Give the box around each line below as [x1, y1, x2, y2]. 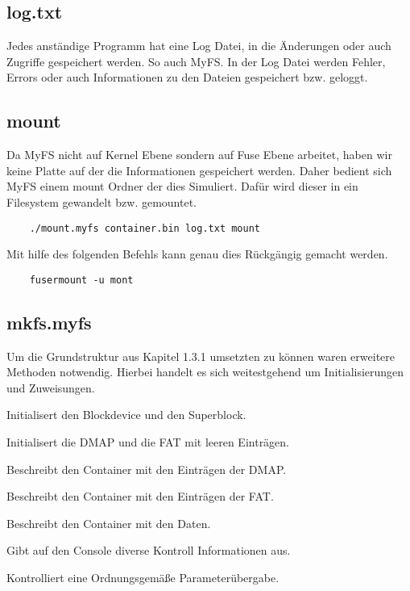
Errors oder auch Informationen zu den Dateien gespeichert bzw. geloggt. [6, 69, 368, 86]
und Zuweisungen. [6, 379, 95, 396]
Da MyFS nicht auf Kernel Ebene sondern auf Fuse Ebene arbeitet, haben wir [6, 146, 392, 163]
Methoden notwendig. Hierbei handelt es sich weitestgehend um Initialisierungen [6, 363, 404, 380]
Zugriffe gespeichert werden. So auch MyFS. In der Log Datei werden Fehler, [6, 52, 386, 69]
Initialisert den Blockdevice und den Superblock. [6, 406, 246, 423]
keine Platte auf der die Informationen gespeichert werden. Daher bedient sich [6, 161, 392, 178]
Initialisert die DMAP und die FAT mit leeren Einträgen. [6, 434, 290, 451]
